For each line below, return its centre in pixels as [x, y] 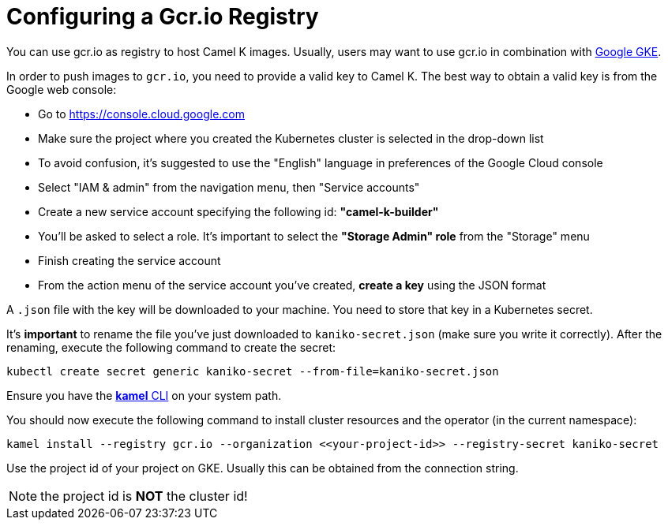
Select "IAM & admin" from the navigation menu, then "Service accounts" [229, 187]
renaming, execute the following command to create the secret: [171, 347]
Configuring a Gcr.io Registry [163, 17]
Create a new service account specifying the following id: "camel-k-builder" [238, 211]
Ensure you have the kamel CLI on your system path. [144, 395]
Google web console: [62, 89]
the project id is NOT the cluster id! [144, 496]
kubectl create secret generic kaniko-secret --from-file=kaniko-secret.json [253, 371]
